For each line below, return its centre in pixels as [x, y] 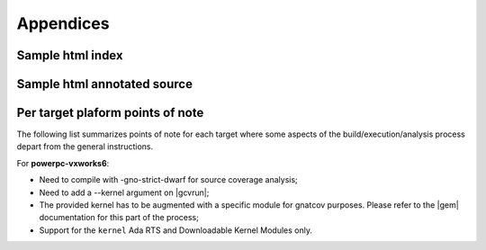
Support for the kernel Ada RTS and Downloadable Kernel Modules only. [175, 230]
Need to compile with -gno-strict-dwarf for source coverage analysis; [169, 180]
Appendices [63, 23]
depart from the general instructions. [85, 147]
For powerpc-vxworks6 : [63, 163]
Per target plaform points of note [110, 113]
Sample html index [70, 55]
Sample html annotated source [105, 84]
